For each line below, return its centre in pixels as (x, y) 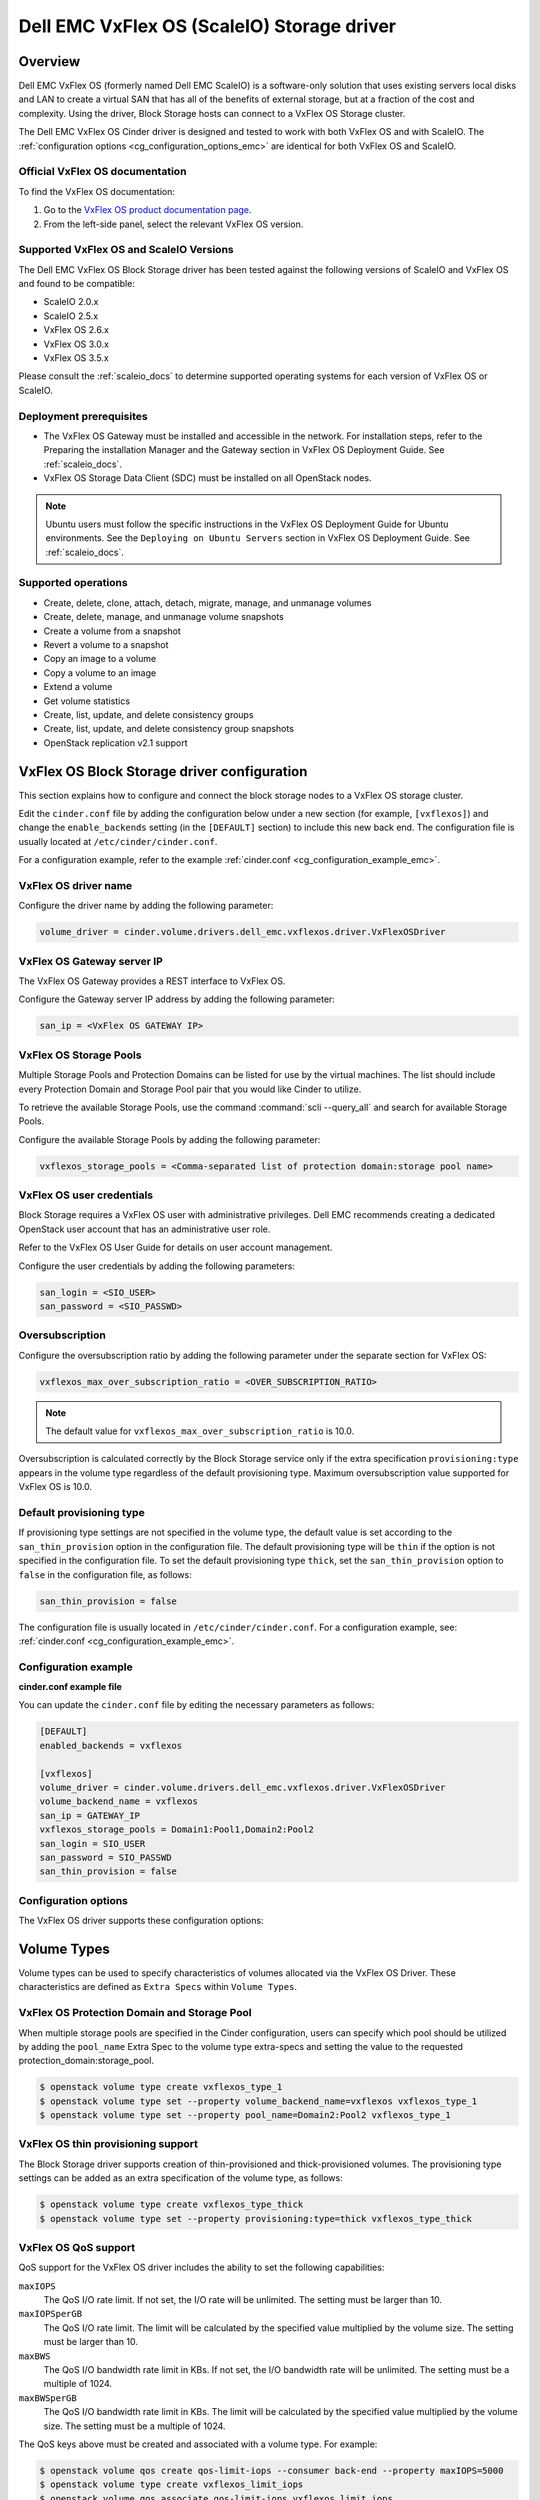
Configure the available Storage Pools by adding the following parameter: (169, 1139)
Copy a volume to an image (100, 672)
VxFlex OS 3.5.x (76, 358)
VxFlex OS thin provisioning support (108, 2144)
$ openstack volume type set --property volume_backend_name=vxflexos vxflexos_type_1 (258, 2101)
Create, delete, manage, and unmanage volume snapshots (163, 617)
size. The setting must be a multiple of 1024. (134, 2426)
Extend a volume (78, 687)
